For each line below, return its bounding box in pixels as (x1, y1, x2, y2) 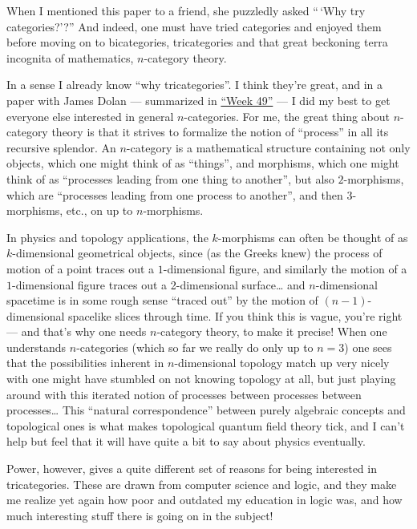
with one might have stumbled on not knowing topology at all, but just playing (6, 370, 396, 387)
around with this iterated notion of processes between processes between (6, 386, 362, 402)
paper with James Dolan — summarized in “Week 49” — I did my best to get (6, 91, 391, 108)
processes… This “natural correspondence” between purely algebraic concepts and (6, 402, 406, 418)
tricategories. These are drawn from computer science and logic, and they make (6, 475, 397, 492)
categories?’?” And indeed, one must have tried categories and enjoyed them (6, 18, 382, 34)
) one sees (344, 338, 392, 355)
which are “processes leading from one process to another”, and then (6, 186, 343, 203)
